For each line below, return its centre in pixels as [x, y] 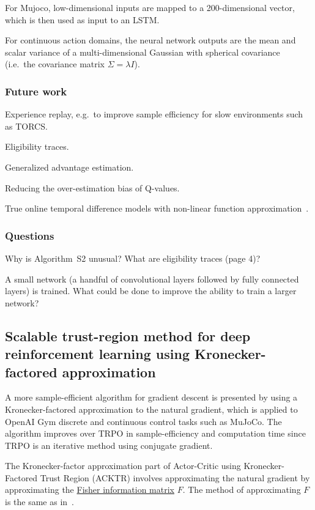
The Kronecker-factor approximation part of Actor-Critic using [123, 466]
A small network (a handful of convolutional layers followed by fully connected [152, 279]
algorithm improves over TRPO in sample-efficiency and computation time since [155, 433]
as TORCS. [26, 126]
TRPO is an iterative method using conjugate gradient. [109, 445]
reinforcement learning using [97, 354]
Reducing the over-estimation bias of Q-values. [92, 187]
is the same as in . [39, 502]
